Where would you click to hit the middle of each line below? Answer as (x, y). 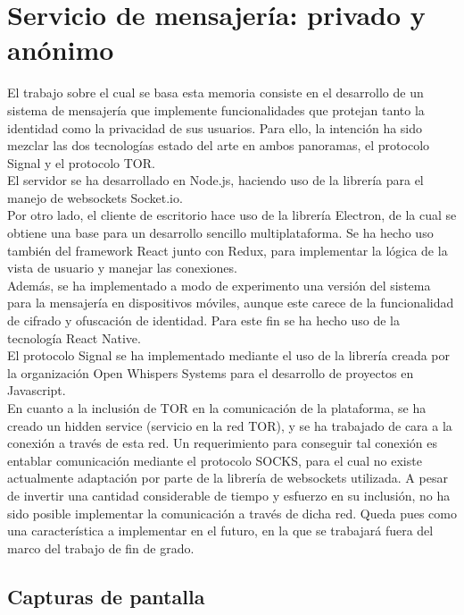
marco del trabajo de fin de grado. (101, 548)
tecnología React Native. (74, 337)
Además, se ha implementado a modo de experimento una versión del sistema (219, 285)
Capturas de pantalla (106, 596)
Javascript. (37, 390)
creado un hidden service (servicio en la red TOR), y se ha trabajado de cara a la (230, 425)
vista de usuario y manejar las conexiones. (122, 268)
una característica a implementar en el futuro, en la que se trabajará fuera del (220, 531)
